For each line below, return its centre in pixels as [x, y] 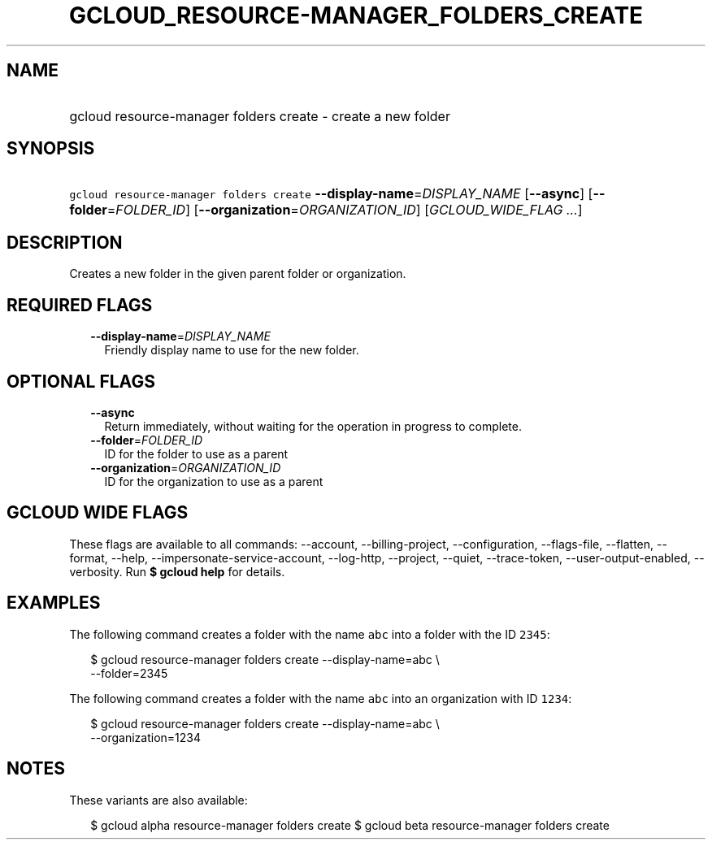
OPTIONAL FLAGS [81, 381]
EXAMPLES [54, 603]
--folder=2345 [129, 673]
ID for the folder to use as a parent [196, 453]
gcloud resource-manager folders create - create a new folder [260, 116]
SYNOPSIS [51, 149]
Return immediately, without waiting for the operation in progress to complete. [313, 426]
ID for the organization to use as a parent [214, 481]
